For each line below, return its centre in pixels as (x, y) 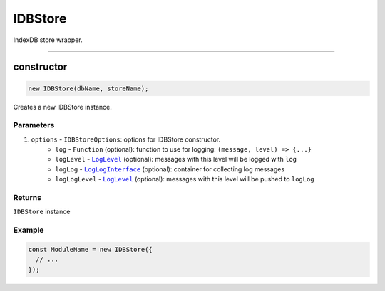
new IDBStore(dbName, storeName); (88, 88)
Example (29, 230)
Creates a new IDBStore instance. (62, 107)
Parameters (34, 125)
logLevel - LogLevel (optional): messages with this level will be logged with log (176, 159)
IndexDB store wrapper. (48, 40)
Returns (27, 197)
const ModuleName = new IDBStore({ (90, 249)
